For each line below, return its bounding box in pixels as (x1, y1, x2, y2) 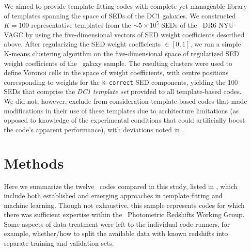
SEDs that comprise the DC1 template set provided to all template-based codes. (4, 86, 242, 96)
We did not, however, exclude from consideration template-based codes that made (4, 96, 247, 106)
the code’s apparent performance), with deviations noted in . (4, 124, 184, 134)
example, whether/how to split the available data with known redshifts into (4, 228, 228, 238)
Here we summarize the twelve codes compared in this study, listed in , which (4, 181, 237, 191)
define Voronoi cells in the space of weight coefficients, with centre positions (4, 67, 229, 78)
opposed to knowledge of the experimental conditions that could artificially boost (4, 115, 245, 125)
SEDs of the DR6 (161, 20, 217, 30)
